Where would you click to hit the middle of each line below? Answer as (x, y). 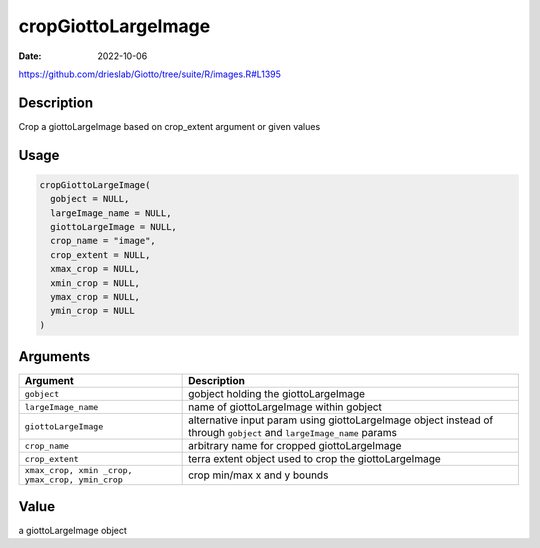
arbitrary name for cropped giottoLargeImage (295, 446)
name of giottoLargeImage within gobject (285, 407)
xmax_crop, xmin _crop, (78, 470)
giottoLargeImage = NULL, (113, 227)
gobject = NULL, (90, 199)
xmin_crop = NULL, (95, 283)
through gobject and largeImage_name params (292, 433)
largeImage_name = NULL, (111, 213)
